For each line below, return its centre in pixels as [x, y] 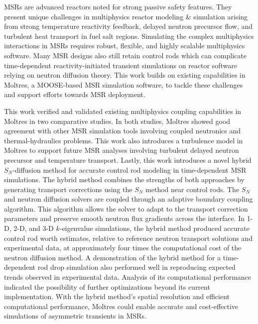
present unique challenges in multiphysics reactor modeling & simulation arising [126, 16]
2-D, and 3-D [34, 228]
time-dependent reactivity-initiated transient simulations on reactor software [121, 65]
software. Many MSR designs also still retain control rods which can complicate [125, 55]
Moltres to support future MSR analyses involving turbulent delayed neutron [122, 150]
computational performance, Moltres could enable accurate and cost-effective [121, 306]
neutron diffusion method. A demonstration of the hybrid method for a [113, 257]
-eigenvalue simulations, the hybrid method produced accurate [154, 228]
